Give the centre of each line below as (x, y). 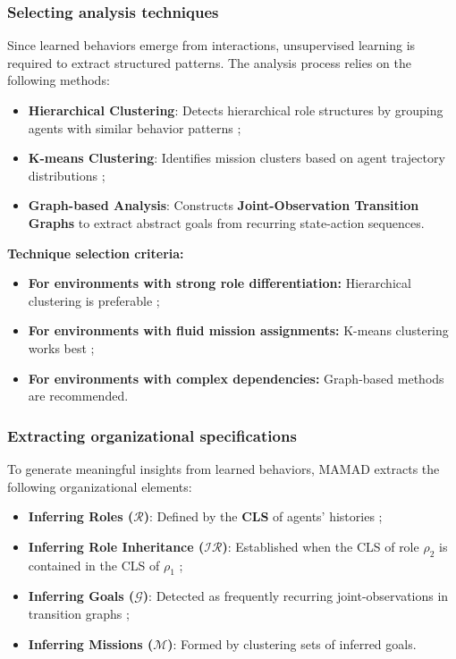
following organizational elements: (100, 486)
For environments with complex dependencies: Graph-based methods (236, 378)
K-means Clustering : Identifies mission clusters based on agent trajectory (236, 158)
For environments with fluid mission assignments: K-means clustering (238, 330)
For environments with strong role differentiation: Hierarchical (220, 283)
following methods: (59, 80)
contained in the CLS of (94, 565)
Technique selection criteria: (96, 253)
